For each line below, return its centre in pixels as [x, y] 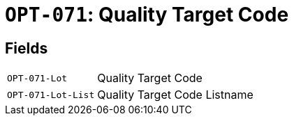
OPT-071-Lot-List [51, 95]
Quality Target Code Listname [175, 95]
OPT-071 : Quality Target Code [147, 15]
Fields [27, 48]
